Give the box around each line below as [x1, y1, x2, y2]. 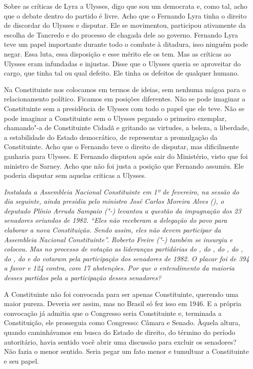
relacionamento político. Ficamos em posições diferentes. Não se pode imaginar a [4, 94, 246, 104]
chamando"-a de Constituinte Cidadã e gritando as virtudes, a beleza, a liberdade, [4, 122, 249, 133]
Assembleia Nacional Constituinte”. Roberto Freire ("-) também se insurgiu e [4, 234, 233, 244]
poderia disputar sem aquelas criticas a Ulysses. [4, 170, 146, 180]
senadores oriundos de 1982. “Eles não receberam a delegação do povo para [4, 215, 227, 225]
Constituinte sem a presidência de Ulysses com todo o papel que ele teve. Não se [4, 103, 245, 113]
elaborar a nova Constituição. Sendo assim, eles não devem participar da [4, 225, 221, 235]
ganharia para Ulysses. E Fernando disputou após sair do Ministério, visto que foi [4, 151, 248, 161]
